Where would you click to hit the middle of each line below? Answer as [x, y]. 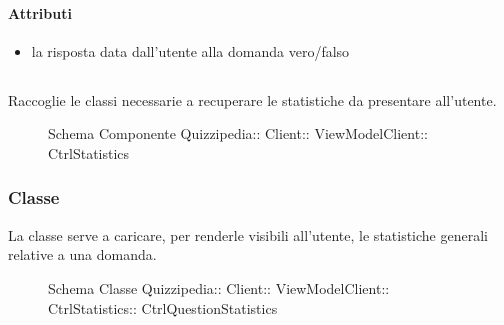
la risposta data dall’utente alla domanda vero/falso [190, 50]
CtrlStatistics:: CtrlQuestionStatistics [163, 307]
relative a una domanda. [82, 254]
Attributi [40, 12]
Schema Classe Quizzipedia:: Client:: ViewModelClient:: [219, 287]
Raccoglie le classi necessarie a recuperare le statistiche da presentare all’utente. [252, 99]
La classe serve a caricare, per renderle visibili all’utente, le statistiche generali [248, 234]
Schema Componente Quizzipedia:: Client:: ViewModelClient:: [238, 133]
